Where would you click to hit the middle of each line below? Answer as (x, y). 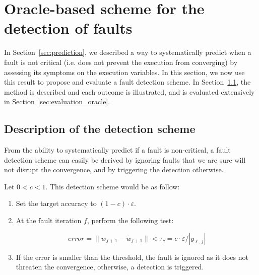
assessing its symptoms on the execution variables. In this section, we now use (124, 72)
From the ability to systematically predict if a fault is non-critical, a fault (117, 150)
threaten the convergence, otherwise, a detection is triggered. (110, 267)
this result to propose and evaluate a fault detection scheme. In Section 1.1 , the (127, 82)
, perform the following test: (130, 220)
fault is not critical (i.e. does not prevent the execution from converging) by (121, 62)
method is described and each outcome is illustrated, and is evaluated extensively (129, 91)
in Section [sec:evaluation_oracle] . (57, 101)
